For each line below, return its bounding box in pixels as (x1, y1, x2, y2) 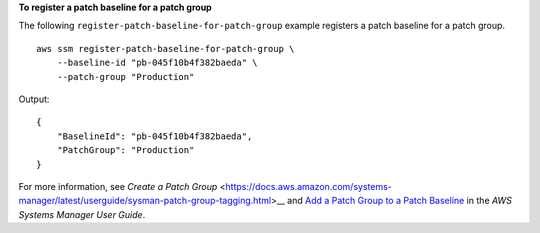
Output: (18, 93, 50, 105)
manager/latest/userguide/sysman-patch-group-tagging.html (18, 195, 272, 207)
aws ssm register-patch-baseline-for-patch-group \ (36, 43, 295, 54)
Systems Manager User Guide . (18, 208, 146, 220)
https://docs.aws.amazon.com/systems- (225, 180, 392, 192)
